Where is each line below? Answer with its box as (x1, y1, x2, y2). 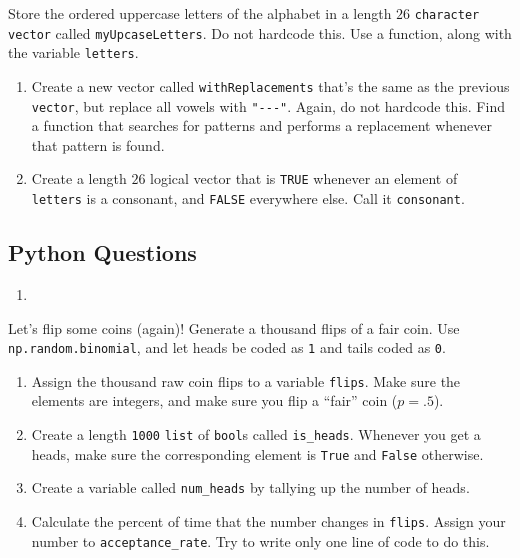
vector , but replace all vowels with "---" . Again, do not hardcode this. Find (31, 95, 505, 116)
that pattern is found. (31, 134, 165, 155)
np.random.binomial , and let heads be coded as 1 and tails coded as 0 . (8, 337, 446, 358)
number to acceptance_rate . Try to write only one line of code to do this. (31, 530, 490, 551)
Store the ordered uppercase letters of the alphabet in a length (8, 3, 392, 23)
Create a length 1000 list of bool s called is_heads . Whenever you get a (31, 424, 481, 445)
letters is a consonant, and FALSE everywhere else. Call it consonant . (31, 188, 465, 209)
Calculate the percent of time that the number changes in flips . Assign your (31, 511, 506, 532)
